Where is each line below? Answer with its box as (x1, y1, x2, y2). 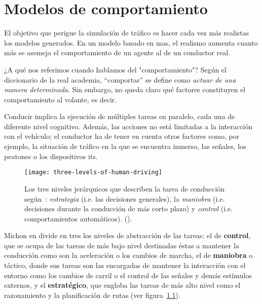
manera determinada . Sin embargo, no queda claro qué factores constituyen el (4, 84, 246, 95)
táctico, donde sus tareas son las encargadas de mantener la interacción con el (4, 260, 246, 271)
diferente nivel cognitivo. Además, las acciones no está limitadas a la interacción (4, 121, 253, 131)
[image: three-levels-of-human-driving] (24, 169, 163, 176)
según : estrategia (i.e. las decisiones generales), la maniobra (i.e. (24, 193, 225, 204)
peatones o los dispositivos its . (4, 150, 98, 161)
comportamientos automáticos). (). (24, 213, 132, 223)
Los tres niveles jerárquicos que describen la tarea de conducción (24, 183, 225, 194)
